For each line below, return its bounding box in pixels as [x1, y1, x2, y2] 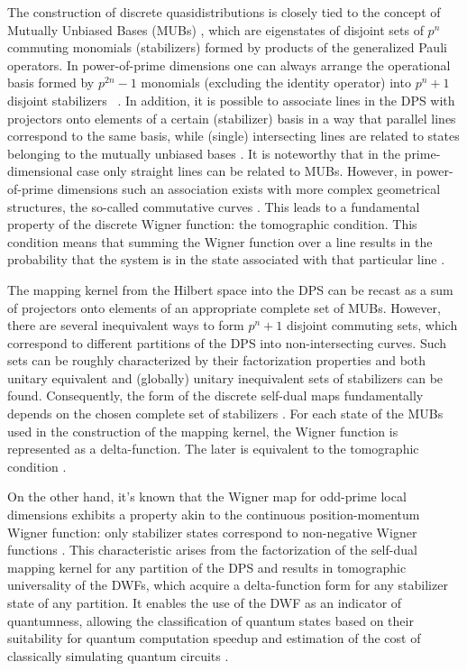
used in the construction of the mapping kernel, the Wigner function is [7, 421, 398, 440]
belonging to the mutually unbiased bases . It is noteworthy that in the [7, 143, 400, 162]
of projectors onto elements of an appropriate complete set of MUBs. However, [7, 298, 441, 317]
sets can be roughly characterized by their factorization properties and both [7, 351, 426, 370]
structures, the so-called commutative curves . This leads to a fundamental [7, 197, 420, 216]
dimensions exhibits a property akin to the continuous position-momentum [7, 505, 420, 524]
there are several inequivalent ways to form [7, 316, 244, 335]
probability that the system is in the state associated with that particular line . [7, 250, 445, 269]
